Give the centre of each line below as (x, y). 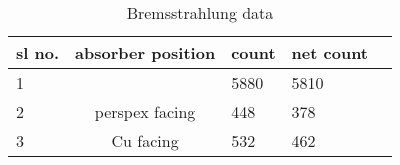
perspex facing (145, 111)
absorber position (145, 52)
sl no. (38, 52)
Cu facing (145, 140)
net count (329, 52)
